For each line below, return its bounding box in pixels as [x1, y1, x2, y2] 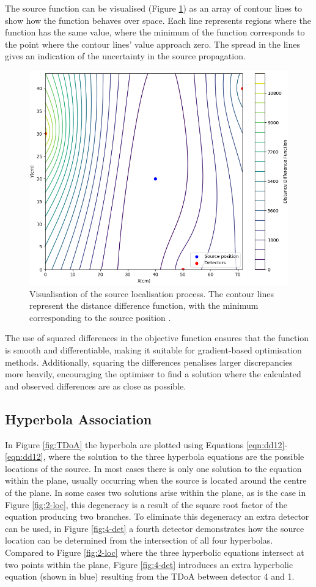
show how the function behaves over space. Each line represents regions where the [5, 13, 311, 26]
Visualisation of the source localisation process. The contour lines [29, 287, 274, 300]
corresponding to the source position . [29, 311, 171, 323]
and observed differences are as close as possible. [5, 379, 186, 392]
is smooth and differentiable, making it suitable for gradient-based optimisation [5, 344, 302, 356]
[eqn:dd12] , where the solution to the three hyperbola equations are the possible [5, 450, 304, 463]
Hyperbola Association [5, 409, 152, 428]
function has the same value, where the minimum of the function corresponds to [5, 26, 305, 39]
